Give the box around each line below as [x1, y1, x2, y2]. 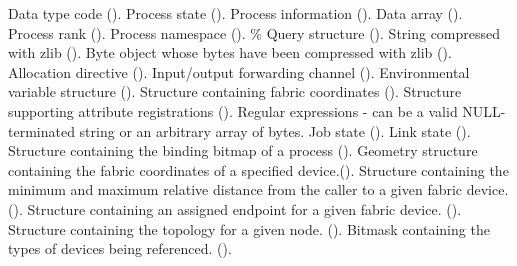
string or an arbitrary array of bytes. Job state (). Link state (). [79, 120, 471, 141]
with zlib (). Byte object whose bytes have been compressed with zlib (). [8, 42, 452, 63]
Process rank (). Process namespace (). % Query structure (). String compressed [8, 22, 501, 43]
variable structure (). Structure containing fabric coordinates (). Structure [8, 81, 462, 102]
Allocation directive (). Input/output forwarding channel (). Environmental [8, 61, 470, 82]
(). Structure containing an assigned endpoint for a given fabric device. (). [8, 198, 462, 219]
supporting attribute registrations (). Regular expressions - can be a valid [8, 100, 458, 121]
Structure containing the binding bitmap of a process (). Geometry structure [8, 140, 478, 161]
